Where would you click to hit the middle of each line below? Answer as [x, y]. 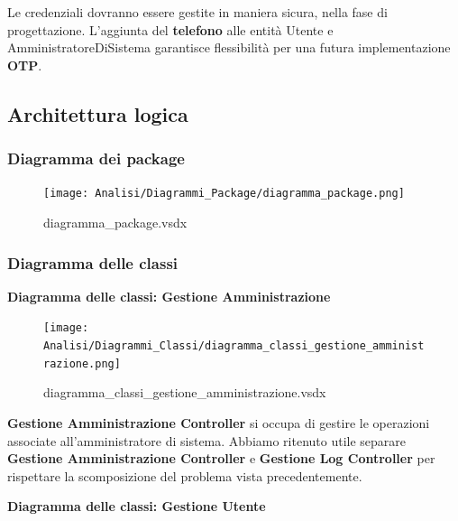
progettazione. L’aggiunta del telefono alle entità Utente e [170, 29]
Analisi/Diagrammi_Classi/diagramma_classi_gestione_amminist [234, 346]
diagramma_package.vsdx [115, 223]
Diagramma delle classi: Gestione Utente [137, 506]
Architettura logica [98, 113]
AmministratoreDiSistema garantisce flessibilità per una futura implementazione [229, 47]
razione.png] [82, 363]
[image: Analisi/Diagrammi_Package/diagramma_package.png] [224, 194]
